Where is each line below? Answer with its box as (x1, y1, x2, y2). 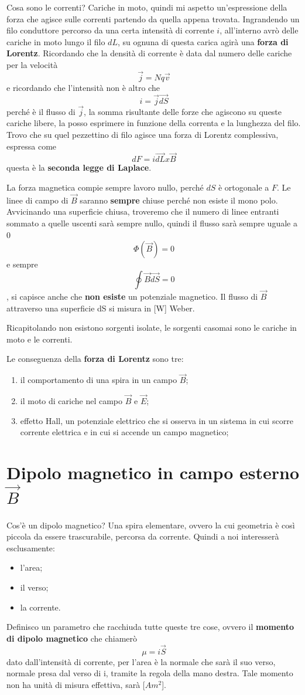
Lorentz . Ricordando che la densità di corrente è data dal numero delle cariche (6, 47, 292, 59)
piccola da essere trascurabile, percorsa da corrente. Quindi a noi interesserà (6, 530, 279, 543)
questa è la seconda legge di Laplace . (6, 161, 152, 174)
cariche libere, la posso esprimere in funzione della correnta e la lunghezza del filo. (6, 117, 301, 129)
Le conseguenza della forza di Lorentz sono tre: (6, 352, 184, 365)
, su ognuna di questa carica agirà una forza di (117, 35, 289, 48)
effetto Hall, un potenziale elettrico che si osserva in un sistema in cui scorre (20, 414, 293, 426)
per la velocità (6, 58, 58, 70)
